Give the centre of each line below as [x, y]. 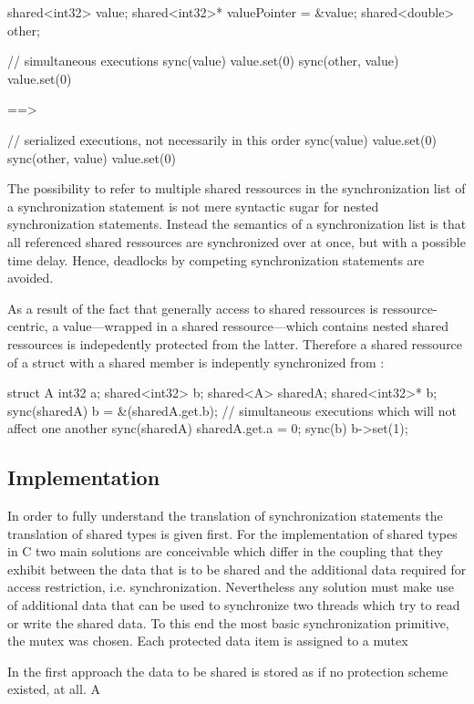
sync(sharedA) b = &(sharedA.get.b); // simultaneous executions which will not [232, 410]
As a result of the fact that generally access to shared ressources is [193, 308]
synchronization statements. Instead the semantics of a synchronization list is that [237, 224]
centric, [28, 326]
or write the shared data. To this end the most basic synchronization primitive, [228, 622]
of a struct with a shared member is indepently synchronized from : [196, 362]
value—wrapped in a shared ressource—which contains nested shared [256, 326]
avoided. [31, 278]
